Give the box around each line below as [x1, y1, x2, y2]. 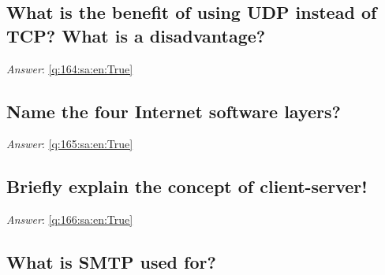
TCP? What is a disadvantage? [6, 23, 266, 47]
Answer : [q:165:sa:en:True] [6, 136, 133, 152]
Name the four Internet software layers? [6, 98, 341, 123]
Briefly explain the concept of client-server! [6, 174, 368, 199]
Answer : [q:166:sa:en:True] [6, 211, 133, 228]
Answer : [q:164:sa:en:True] [6, 60, 133, 76]
